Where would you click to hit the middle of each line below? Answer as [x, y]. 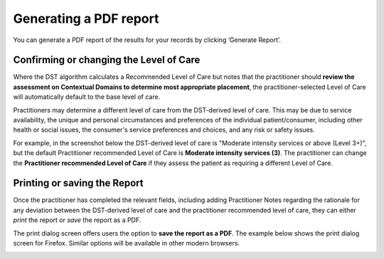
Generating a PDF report [86, 18]
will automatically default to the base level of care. [87, 97]
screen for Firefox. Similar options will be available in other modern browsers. [127, 243]
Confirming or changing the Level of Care [107, 60]
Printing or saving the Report [78, 183]
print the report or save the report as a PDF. [77, 220]
